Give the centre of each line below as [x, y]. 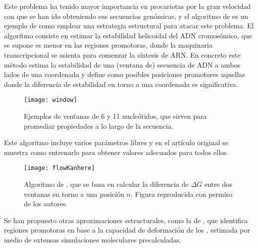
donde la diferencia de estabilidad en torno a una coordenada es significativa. [121, 84]
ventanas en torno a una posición [74, 194]
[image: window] [51, 100]
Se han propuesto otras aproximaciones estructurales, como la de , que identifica [126, 220]
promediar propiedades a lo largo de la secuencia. [99, 125]
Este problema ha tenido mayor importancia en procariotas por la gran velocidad [128, 6]
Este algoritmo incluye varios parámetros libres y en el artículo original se [116, 142]
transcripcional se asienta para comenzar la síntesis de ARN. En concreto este [122, 54]
